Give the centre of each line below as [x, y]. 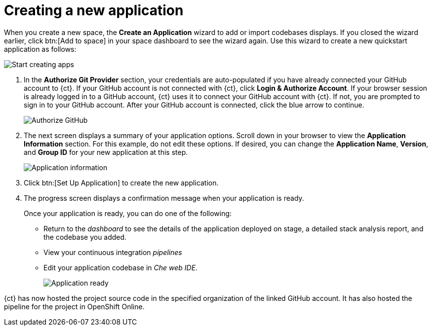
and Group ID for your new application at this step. [106, 152]
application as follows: [40, 49]
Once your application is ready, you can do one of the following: [128, 213]
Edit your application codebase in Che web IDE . [121, 267]
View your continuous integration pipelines [113, 252]
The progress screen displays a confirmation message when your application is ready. [164, 198]
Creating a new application [94, 10]
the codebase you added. [85, 237]
